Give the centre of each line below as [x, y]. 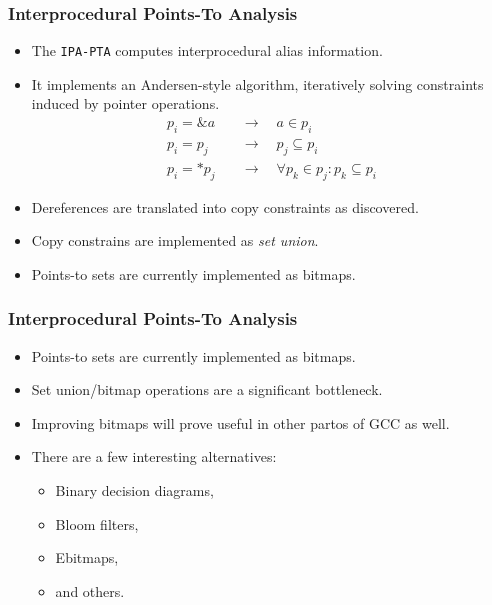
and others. [90, 590]
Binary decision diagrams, [134, 489]
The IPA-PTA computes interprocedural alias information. [207, 50]
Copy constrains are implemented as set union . [175, 240]
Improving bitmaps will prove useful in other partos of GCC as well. [240, 422]
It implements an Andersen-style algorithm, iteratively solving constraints [257, 83]
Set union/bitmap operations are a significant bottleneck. [207, 389]
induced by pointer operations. [125, 103]
